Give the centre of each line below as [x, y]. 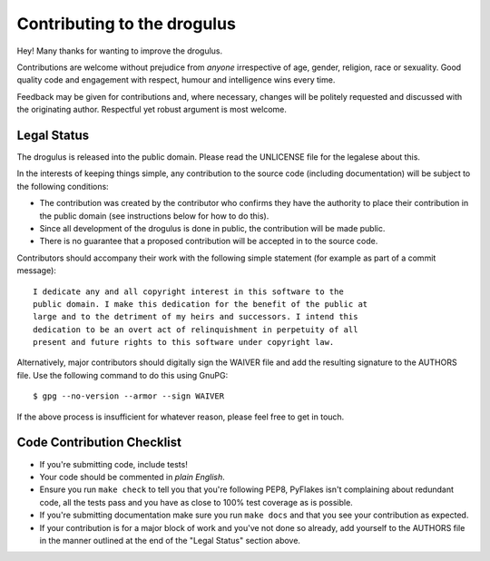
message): [36, 271]
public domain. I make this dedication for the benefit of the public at [201, 304]
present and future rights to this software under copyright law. [184, 342]
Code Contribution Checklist [99, 443]
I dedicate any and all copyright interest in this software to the [188, 291]
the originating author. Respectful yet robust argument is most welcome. [152, 110]
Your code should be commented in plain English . [132, 477]
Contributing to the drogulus [126, 24]
